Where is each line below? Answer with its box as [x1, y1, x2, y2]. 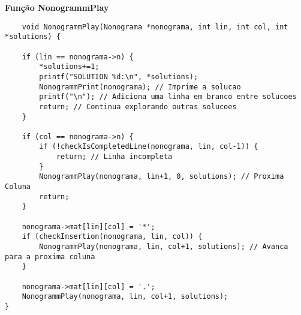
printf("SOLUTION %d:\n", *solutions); [39, 72, 198, 81]
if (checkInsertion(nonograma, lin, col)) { [22, 232, 203, 241]
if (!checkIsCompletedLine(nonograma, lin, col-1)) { [39, 142, 258, 151]
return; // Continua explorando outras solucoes [39, 102, 237, 111]
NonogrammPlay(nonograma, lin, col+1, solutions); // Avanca [39, 242, 288, 251]
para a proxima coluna [5, 252, 95, 261]
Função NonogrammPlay [5, 1, 109, 13]
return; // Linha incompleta [56, 152, 173, 161]
